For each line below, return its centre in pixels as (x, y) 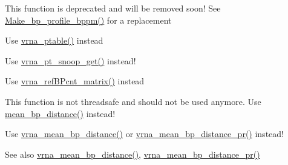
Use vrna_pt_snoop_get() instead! (70, 60)
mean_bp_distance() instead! (60, 113)
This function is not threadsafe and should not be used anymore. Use (133, 101)
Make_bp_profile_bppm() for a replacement (88, 20)
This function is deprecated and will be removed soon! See (113, 8)
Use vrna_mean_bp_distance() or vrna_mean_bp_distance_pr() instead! (144, 134)
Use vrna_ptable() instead (54, 40)
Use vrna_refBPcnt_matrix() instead (75, 81)
